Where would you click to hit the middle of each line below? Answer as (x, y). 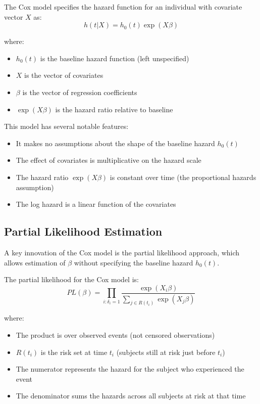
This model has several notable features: (66, 126)
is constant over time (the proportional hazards (183, 177)
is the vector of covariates (64, 75)
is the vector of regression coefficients (80, 92)
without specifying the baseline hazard (134, 262)
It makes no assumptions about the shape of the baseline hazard (115, 143)
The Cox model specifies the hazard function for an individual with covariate (123, 7)
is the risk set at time (74, 352)
